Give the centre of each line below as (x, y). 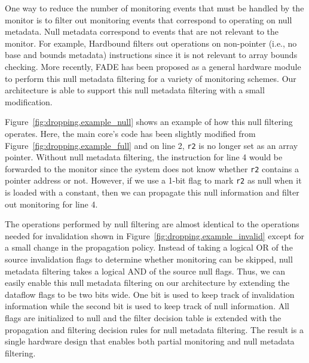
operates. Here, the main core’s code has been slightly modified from (130, 133)
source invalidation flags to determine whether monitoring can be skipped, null (149, 259)
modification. (29, 101)
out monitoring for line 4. (51, 204)
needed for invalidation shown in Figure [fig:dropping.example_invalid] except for (155, 235)
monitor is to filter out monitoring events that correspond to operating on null (149, 19)
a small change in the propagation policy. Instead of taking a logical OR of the (149, 247)
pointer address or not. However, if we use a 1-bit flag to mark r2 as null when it (153, 180)
